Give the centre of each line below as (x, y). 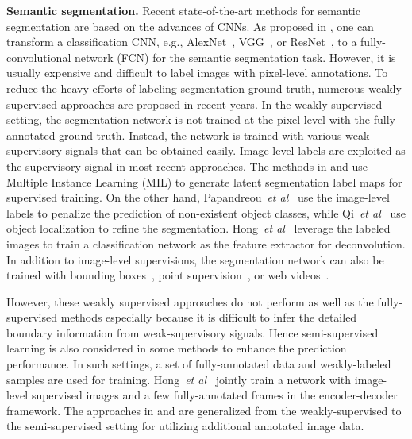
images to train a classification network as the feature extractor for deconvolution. (206, 243)
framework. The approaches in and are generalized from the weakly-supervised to (204, 410)
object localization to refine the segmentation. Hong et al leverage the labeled (198, 228)
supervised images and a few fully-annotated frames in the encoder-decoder (214, 395)
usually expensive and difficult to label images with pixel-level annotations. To (197, 73)
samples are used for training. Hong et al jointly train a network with (179, 379)
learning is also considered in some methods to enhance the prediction (177, 348)
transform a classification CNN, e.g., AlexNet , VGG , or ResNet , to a (182, 42)
